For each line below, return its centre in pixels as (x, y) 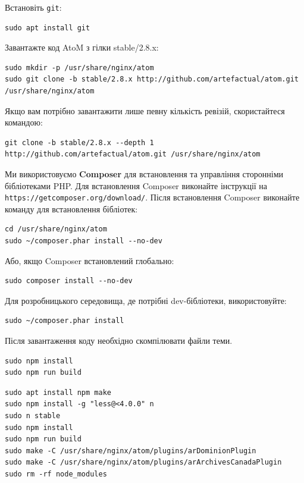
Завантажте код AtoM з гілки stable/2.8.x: (82, 47)
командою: (24, 122)
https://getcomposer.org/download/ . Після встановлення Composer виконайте (152, 197)
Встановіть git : (33, 7)
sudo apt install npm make (58, 392)
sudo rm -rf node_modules (56, 474)
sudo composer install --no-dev (69, 281)
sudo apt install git (48, 28)
